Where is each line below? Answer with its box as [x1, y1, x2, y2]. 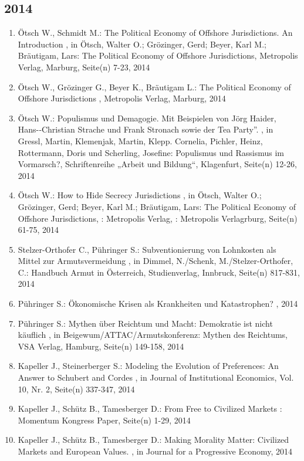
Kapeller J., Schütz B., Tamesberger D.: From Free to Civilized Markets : [18, 402, 282, 415]
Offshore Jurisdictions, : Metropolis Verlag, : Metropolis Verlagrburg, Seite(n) [18, 212, 298, 224]
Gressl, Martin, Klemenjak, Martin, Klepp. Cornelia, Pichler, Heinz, [18, 134, 263, 147]
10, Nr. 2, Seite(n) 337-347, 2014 [18, 382, 135, 395]
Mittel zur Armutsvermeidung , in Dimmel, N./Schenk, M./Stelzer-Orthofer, [18, 255, 293, 267]
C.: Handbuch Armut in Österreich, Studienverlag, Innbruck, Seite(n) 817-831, [18, 266, 300, 278]
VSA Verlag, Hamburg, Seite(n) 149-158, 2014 [18, 340, 184, 352]
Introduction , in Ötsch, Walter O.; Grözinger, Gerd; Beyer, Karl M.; [18, 38, 266, 50]
